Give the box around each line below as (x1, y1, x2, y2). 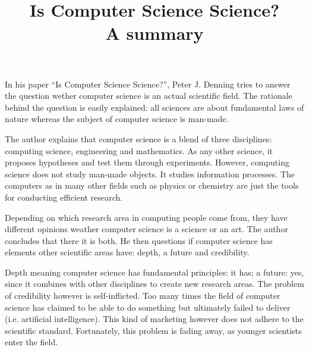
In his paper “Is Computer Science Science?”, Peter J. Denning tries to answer (5, 77, 291, 90)
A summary (105, 21, 204, 45)
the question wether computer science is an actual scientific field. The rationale (5, 89, 292, 102)
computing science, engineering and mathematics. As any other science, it (5, 144, 273, 157)
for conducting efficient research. (5, 190, 123, 203)
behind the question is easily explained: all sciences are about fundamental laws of (5, 101, 304, 113)
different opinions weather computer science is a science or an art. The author (5, 223, 288, 235)
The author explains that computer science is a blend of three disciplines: (5, 132, 272, 145)
